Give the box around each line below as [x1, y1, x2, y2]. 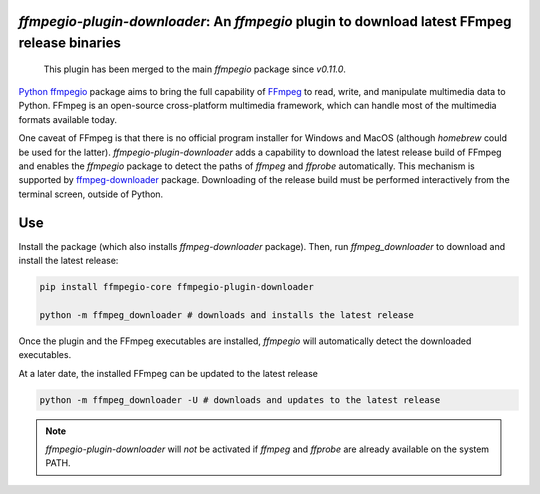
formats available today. [18, 113, 117, 125]
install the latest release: [18, 255, 119, 267]
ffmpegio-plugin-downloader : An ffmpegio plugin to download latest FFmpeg [18, 13, 512, 30]
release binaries [18, 35, 122, 52]
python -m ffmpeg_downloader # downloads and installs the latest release [39, 309, 415, 320]
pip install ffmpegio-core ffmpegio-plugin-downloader [39, 281, 314, 293]
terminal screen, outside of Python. [18, 188, 164, 200]
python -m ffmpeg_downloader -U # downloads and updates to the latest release [39, 394, 441, 405]
